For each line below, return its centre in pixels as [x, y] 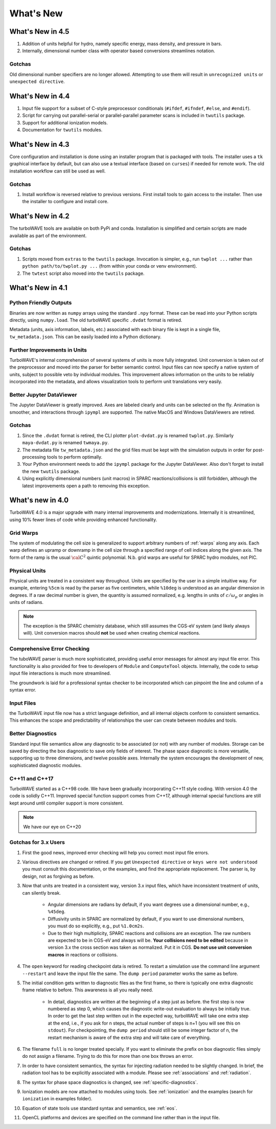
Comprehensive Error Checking [49, 649]
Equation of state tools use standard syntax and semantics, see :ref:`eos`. [100, 1108]
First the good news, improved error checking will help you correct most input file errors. [116, 853]
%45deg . [57, 911]
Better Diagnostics [33, 733]
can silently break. [42, 893]
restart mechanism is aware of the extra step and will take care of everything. [129, 1037]
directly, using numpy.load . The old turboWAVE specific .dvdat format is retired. [96, 320]
